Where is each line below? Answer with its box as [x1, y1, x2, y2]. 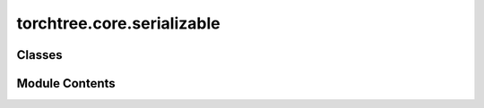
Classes [16, 47, 63, 62]
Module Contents [16, 76, 116, 91]
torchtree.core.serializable [16, 13, 220, 33]
